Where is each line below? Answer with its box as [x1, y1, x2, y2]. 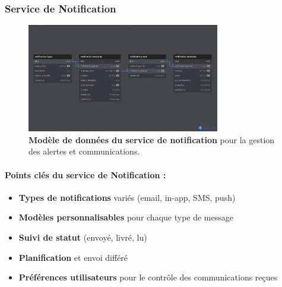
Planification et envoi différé [18, 251, 128, 263]
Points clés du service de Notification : [5, 168, 166, 181]
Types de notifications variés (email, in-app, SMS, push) [18, 191, 236, 203]
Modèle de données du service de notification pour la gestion [28, 133, 275, 146]
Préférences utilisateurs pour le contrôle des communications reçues [18, 271, 278, 283]
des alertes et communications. [28, 145, 140, 157]
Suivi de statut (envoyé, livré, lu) [18, 231, 147, 244]
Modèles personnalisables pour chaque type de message [18, 211, 233, 223]
